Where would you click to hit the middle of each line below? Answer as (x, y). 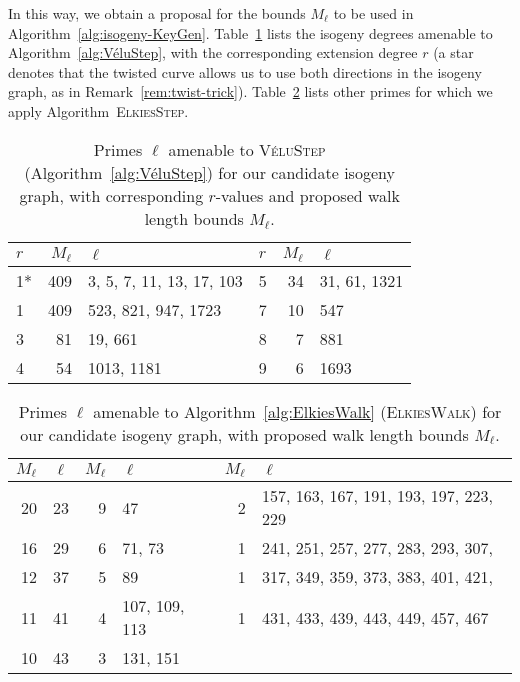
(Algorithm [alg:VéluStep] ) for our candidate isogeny (209, 172)
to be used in (373, 13)
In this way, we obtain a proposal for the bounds (157, 13)
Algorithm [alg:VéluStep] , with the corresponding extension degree (213, 52)
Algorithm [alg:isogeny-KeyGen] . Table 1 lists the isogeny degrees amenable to (250, 32)
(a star (453, 52)
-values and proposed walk (307, 195)
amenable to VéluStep (247, 149)
